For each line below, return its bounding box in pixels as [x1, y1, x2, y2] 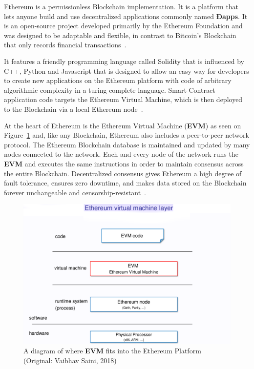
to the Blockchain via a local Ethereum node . [4, 103, 143, 114]
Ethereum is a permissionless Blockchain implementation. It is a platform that [4, 1, 239, 11]
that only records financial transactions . [4, 40, 127, 50]
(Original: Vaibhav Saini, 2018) [23, 355, 117, 365]
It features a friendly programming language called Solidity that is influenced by [4, 56, 244, 66]
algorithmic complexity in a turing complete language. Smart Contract [4, 84, 215, 95]
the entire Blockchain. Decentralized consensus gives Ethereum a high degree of [4, 168, 242, 178]
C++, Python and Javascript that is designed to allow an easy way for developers [4, 65, 249, 76]
